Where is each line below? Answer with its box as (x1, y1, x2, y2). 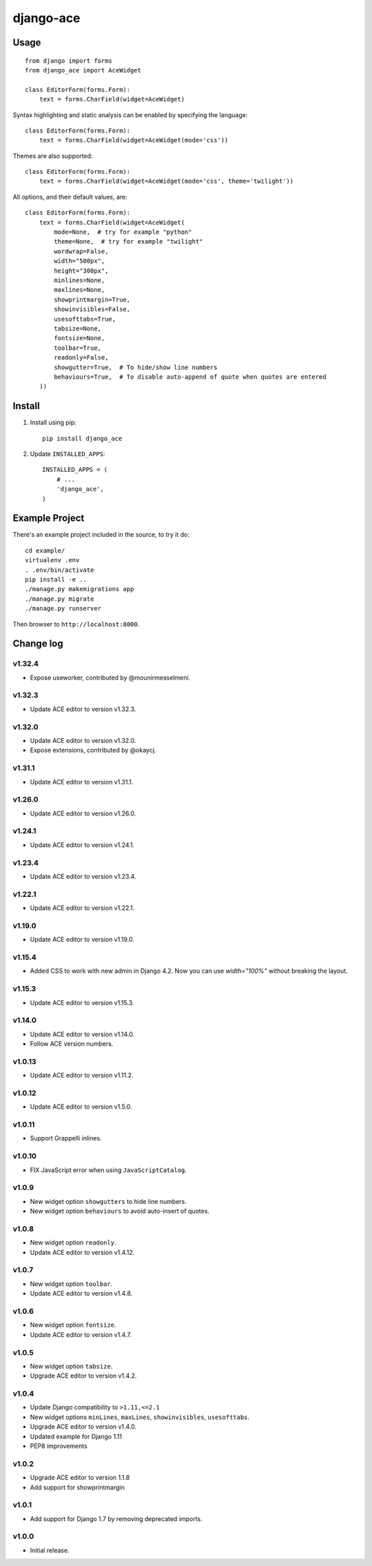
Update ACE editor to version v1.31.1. (30, 777, 134, 786)
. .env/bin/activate (25, 566, 94, 574)
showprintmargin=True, (54, 295, 131, 304)
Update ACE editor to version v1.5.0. (30, 1102, 132, 1111)
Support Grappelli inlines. (30, 1134, 103, 1142)
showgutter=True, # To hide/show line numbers (54, 363, 218, 371)
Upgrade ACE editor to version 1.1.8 (30, 1474, 130, 1482)
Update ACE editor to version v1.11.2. (30, 1071, 134, 1080)
